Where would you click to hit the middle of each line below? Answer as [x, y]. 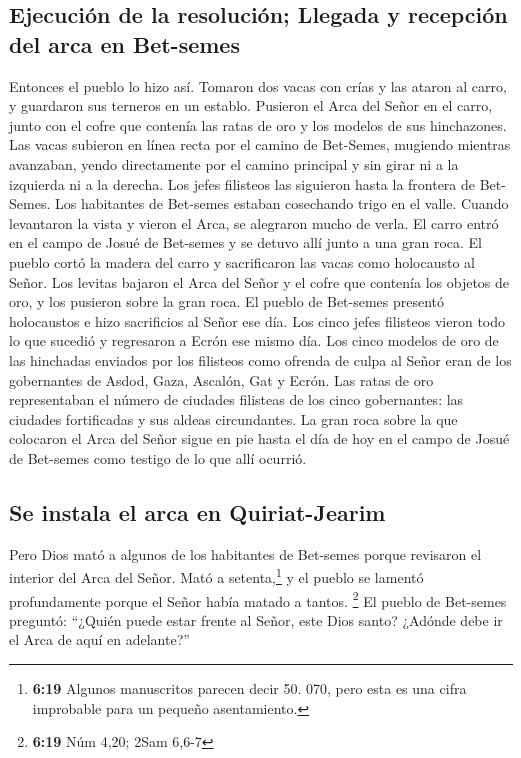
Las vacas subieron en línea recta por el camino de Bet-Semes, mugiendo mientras [260, 144]
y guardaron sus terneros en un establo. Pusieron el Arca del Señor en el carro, [251, 105]
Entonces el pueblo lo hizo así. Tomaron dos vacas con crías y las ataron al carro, [258, 85]
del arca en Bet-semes [124, 43]
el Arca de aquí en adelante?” [99, 639]
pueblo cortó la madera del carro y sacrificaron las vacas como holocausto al [242, 261]
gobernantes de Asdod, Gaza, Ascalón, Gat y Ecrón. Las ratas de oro [221, 379]
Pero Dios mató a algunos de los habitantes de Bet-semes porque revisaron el [245, 553]
